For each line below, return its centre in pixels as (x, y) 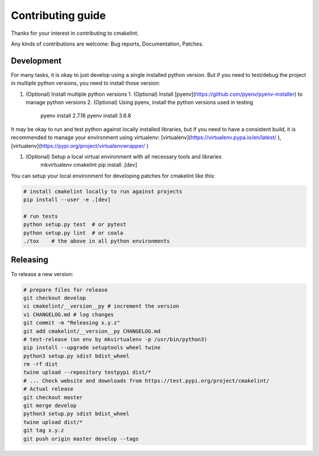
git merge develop (50, 406)
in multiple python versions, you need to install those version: (86, 83)
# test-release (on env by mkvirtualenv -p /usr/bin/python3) (115, 339)
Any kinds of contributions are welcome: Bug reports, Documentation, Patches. (107, 44)
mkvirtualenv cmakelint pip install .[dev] (89, 165)
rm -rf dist (41, 364)
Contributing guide (58, 15)
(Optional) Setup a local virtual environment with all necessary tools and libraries (124, 156)
